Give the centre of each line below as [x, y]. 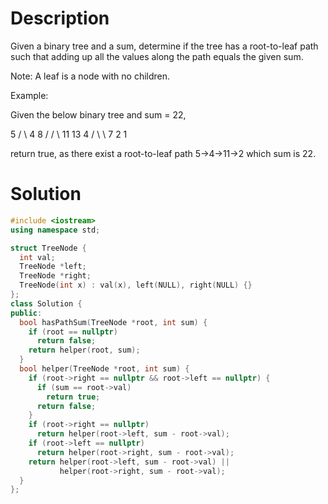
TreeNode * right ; [55, 276]
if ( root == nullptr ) [73, 332]
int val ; [37, 257]
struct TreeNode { [48, 248]
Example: [29, 95]
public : [26, 313]
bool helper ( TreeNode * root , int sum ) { [104, 369]
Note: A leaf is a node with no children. [90, 76]
